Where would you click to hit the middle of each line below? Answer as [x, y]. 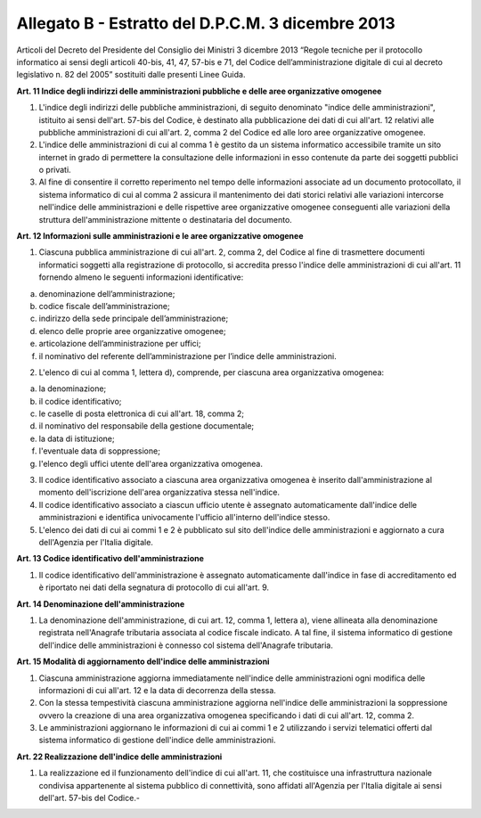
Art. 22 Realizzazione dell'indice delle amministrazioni [119, 757]
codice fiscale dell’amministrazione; [104, 306]
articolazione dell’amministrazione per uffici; [120, 344]
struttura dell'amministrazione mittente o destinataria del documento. [166, 219]
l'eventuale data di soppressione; [99, 451]
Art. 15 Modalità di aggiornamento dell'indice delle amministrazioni [143, 662]
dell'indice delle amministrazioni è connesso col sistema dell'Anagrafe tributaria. [186, 645]
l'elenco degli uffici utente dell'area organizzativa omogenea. [151, 463]
